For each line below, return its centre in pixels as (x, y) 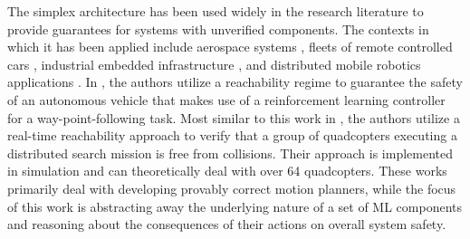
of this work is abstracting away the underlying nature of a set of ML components (235, 206)
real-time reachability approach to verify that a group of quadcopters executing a (232, 135)
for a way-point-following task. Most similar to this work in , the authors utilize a (234, 117)
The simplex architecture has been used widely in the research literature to (216, 11)
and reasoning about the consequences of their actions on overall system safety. (227, 224)
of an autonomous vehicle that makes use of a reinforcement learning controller (226, 99)
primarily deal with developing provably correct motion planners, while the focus (232, 188)
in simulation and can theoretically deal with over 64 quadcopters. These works (227, 171)
